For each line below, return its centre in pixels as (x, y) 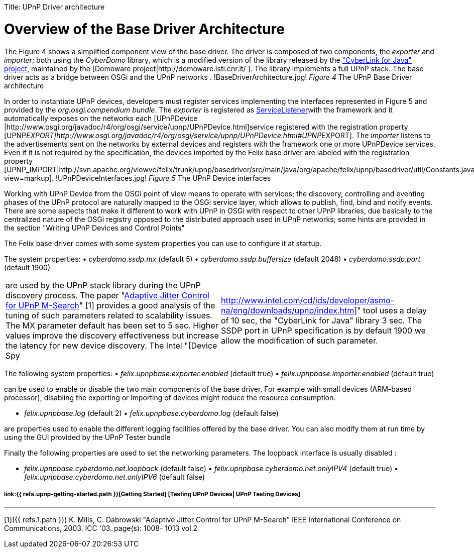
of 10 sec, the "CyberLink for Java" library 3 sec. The (322, 320)
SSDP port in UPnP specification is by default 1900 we (323, 330)
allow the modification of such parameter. (300, 340)
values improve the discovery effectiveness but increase (112, 335)
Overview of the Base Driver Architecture (144, 29)
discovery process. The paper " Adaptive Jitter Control (107, 295)
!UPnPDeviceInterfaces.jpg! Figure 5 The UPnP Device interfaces (163, 178)
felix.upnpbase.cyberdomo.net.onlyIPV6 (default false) (115, 477)
